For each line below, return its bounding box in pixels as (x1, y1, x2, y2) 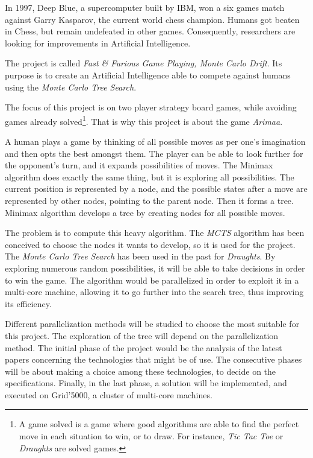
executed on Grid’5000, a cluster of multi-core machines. (5, 388, 212, 401)
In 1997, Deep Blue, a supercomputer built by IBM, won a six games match (5, 1, 285, 13)
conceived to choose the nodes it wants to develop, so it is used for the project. (5, 238, 296, 250)
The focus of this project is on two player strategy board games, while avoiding (5, 101, 297, 113)
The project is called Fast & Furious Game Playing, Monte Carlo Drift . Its (5, 57, 282, 69)
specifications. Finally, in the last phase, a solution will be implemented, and (5, 377, 287, 389)
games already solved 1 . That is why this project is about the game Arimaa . (5, 113, 283, 127)
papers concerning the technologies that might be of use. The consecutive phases (5, 353, 302, 366)
